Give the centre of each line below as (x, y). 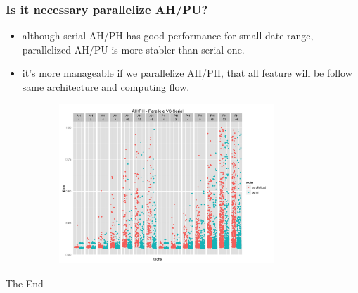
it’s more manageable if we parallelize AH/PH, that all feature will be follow (187, 73)
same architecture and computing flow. (106, 87)
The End (25, 283)
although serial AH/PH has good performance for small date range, (168, 36)
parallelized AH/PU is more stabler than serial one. (133, 49)
